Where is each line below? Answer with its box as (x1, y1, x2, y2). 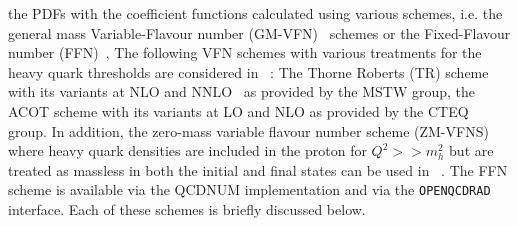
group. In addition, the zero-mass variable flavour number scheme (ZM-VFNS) (8, 120, 489, 141)
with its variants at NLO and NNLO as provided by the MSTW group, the (8, 81, 476, 102)
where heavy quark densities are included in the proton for (8, 140, 367, 161)
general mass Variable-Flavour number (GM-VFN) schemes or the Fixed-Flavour (8, 22, 511, 43)
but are (449, 140, 494, 161)
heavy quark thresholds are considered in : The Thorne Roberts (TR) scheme (8, 61, 489, 82)
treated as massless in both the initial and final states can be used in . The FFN (8, 159, 508, 180)
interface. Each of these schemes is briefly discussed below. (8, 199, 366, 219)
